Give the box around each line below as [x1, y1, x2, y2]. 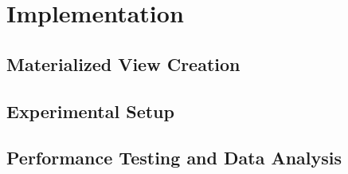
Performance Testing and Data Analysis [6, 145, 342, 170]
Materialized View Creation [6, 51, 240, 76]
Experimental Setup [6, 98, 174, 123]
